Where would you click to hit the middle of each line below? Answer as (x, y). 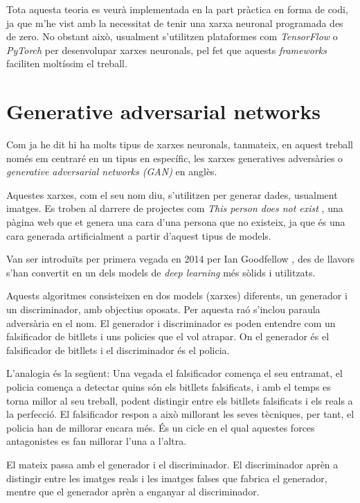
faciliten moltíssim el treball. (67, 63)
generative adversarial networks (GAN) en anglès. (112, 171)
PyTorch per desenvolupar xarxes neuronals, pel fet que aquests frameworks (167, 50)
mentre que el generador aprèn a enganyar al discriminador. (133, 492)
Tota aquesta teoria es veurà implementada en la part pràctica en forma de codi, (177, 9)
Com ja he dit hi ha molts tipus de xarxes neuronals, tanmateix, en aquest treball (180, 144)
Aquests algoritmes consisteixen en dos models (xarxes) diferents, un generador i (177, 295)
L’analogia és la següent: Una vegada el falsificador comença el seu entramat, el (174, 373)
